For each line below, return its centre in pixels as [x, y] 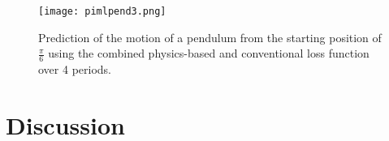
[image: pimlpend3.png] [102, 11]
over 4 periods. [75, 69]
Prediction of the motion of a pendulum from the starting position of [210, 37]
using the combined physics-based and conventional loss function [209, 53]
